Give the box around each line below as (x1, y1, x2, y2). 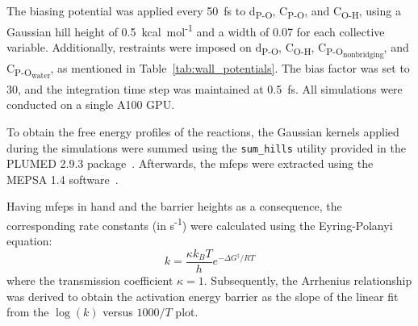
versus (102, 303, 133, 320)
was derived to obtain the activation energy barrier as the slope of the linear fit (6, 287, 399, 304)
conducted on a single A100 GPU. (6, 96, 175, 113)
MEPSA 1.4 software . (6, 170, 119, 187)
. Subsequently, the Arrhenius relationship (203, 271, 412, 288)
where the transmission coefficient (6, 271, 173, 288)
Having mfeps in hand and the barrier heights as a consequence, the (6, 198, 342, 215)
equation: (6, 232, 52, 249)
